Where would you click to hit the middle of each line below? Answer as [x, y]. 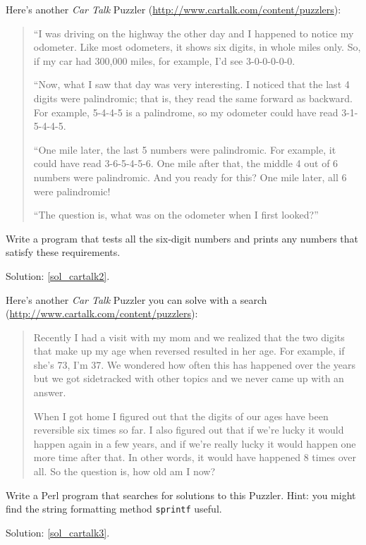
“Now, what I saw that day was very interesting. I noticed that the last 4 [191, 84]
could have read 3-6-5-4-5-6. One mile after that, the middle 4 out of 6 [186, 163]
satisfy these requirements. [63, 252]
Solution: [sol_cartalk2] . [58, 275]
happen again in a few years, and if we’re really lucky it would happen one [195, 443]
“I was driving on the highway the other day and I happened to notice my [194, 33]
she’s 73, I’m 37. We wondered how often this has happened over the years [195, 364]
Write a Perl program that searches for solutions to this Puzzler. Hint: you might [181, 495]
